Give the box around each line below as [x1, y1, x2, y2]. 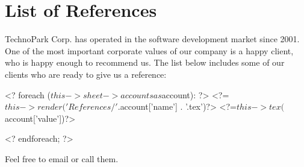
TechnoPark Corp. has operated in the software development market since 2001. [5, 33, 300, 45]
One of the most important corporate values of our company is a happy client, [5, 44, 294, 57]
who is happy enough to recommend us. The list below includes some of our [5, 56, 285, 69]
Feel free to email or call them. [5, 152, 119, 165]
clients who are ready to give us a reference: [5, 68, 167, 80]
